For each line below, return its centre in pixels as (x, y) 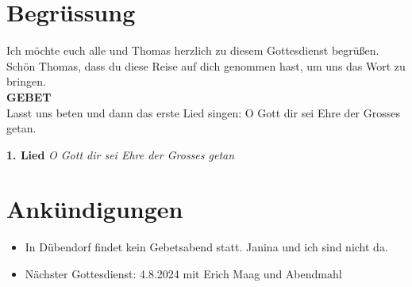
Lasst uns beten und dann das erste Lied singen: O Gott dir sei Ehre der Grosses (204, 112)
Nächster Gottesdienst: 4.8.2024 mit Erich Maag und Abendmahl (183, 274)
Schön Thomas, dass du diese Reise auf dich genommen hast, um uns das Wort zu (206, 65)
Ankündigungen (95, 209)
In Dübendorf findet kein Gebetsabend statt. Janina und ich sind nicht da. (206, 247)
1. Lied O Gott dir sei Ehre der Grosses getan (121, 154)
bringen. (26, 81)
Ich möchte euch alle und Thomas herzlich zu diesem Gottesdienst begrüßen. (193, 50)
